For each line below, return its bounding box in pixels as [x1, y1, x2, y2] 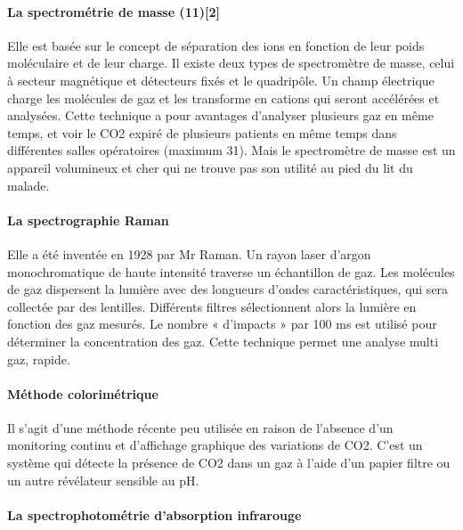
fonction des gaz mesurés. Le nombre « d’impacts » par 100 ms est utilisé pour [7, 314, 437, 333]
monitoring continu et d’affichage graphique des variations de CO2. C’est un [7, 436, 423, 454]
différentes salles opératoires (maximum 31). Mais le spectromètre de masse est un [7, 141, 456, 159]
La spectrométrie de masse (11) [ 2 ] [7, 2, 220, 20]
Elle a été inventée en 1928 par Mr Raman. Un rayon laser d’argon [7, 244, 371, 263]
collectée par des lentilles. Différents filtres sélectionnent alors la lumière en [7, 297, 417, 315]
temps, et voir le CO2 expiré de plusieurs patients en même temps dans [7, 123, 397, 142]
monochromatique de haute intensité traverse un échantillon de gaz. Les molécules [7, 262, 455, 281]
